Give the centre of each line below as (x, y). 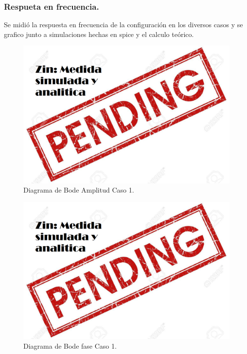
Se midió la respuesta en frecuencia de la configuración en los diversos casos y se (123, 25)
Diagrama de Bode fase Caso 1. (70, 345)
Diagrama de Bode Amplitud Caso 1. (79, 190)
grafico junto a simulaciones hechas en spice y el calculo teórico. (99, 34)
